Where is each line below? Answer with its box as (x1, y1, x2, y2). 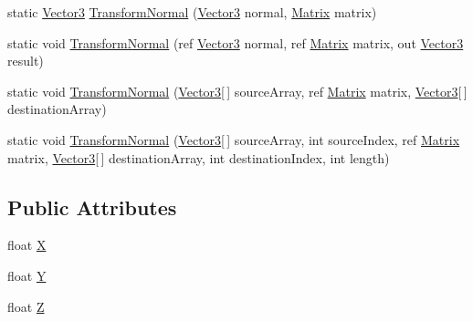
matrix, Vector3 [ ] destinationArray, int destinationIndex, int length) (7, 148, 390, 167)
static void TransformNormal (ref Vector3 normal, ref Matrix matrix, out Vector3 (7, 33, 464, 52)
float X (7, 235, 47, 254)
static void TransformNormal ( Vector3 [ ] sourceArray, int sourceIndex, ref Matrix (7, 129, 460, 149)
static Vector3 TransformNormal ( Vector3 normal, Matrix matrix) (7, 3, 377, 21)
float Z (7, 296, 45, 316)
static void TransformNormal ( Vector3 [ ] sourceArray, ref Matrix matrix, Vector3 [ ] (7, 81, 468, 100)
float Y (7, 265, 47, 285)
